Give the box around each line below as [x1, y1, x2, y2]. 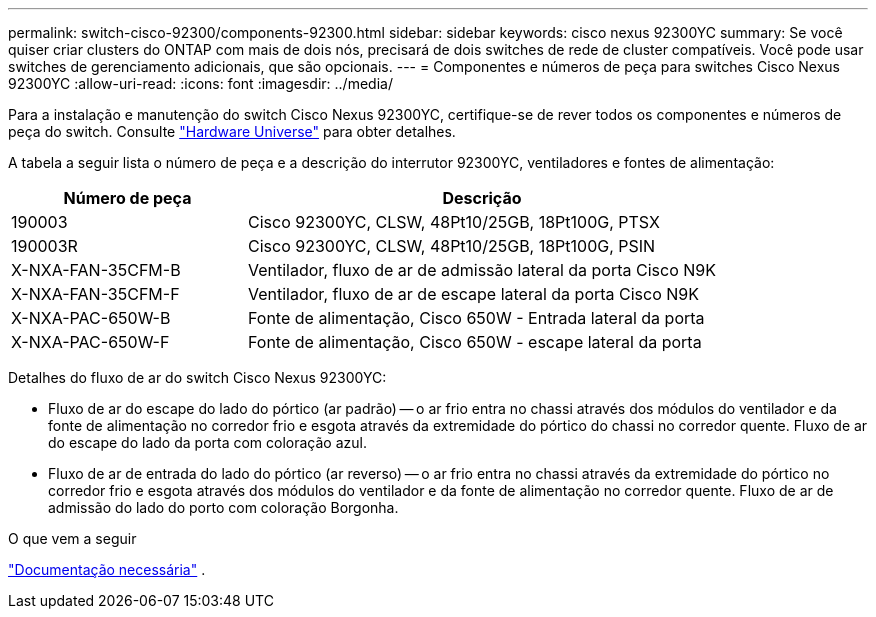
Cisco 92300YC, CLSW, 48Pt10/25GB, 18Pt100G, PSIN [247, 236, 656, 256]
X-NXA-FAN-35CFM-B [11, 260, 181, 280]
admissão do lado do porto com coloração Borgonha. [48, 499, 399, 516]
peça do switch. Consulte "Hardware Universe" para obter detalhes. [8, 123, 456, 140]
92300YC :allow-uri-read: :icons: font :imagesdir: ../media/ [8, 75, 393, 92]
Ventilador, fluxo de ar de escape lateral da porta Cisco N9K [247, 284, 700, 304]
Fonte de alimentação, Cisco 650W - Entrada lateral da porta [247, 308, 705, 328]
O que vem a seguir [8, 530, 137, 547]
